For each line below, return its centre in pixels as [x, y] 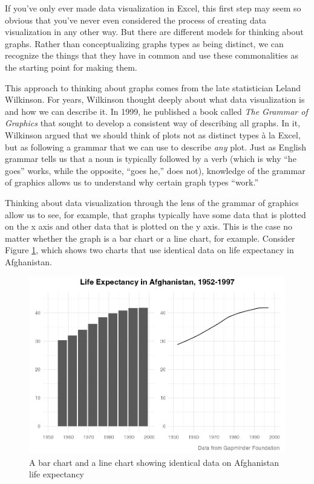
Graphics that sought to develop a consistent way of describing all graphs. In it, [153, 123]
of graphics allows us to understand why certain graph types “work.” [132, 182]
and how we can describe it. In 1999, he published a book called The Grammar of [156, 111]
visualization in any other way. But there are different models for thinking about [154, 32]
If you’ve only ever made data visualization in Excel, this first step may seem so [153, 8]
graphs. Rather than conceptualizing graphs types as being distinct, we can [144, 43]
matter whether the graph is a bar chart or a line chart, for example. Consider [150, 238]
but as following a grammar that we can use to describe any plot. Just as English [156, 147]
